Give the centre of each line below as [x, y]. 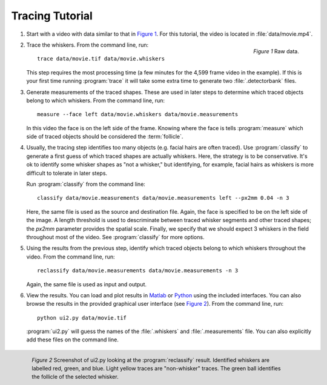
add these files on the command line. [73, 340]
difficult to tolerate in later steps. [67, 173]
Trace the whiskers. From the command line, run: [88, 45]
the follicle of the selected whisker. [75, 377]
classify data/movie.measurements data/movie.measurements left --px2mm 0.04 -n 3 [163, 198]
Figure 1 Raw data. [276, 51]
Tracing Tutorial [52, 16]
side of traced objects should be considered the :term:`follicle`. [105, 137]
